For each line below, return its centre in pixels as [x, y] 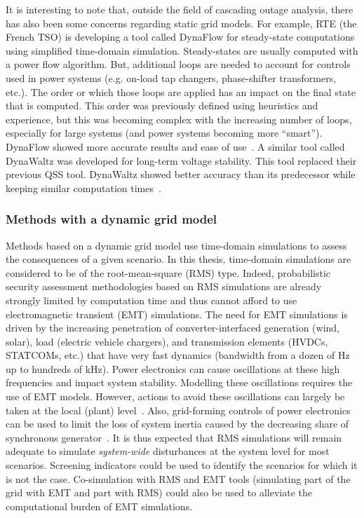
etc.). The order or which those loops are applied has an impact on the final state [181, 91]
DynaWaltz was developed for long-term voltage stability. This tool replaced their [181, 160]
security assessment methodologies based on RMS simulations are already [164, 286]
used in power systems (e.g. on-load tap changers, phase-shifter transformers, [171, 77]
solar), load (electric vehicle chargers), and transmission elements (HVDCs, [167, 341]
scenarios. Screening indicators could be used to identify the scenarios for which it [182, 465]
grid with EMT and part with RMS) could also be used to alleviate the [159, 492]
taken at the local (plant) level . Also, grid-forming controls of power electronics [178, 410]
